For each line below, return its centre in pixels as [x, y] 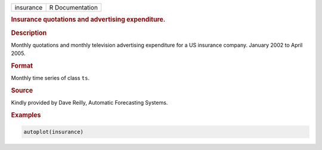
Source [22, 91]
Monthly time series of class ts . [50, 78]
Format [22, 66]
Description [29, 33]
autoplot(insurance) [53, 132]
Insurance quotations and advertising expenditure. [88, 20]
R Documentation [74, 7]
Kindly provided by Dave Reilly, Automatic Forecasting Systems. [89, 103]
